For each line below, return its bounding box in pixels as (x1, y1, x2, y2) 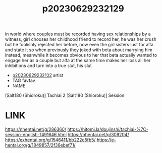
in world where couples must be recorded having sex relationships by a (5, 31, 151, 37)
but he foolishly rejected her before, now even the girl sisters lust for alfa (5, 42, 154, 48)
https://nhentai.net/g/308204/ (67, 132, 130, 138)
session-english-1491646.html (5, 132, 67, 138)
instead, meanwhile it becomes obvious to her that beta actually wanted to (5, 52, 157, 58)
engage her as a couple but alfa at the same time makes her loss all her (5, 58, 151, 64)
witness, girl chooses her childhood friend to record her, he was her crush (5, 36, 157, 42)
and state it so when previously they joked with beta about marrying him (5, 47, 153, 53)
